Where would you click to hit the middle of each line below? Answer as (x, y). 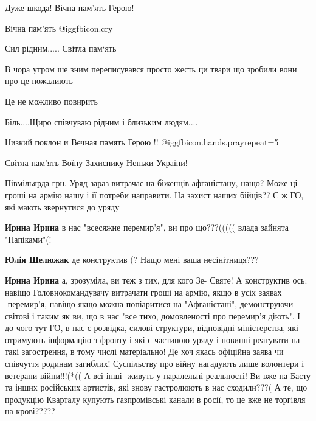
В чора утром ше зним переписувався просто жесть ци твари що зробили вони (151, 68)
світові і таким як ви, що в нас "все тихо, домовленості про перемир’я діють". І (153, 315)
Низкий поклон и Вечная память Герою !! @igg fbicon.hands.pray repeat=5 (142, 142)
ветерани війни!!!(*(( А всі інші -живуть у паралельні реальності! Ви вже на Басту (158, 375)
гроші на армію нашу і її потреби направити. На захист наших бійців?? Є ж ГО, (154, 194)
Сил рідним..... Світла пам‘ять (61, 48)
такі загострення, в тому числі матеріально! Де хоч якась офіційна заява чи (144, 351)
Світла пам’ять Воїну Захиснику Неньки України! (96, 162)
